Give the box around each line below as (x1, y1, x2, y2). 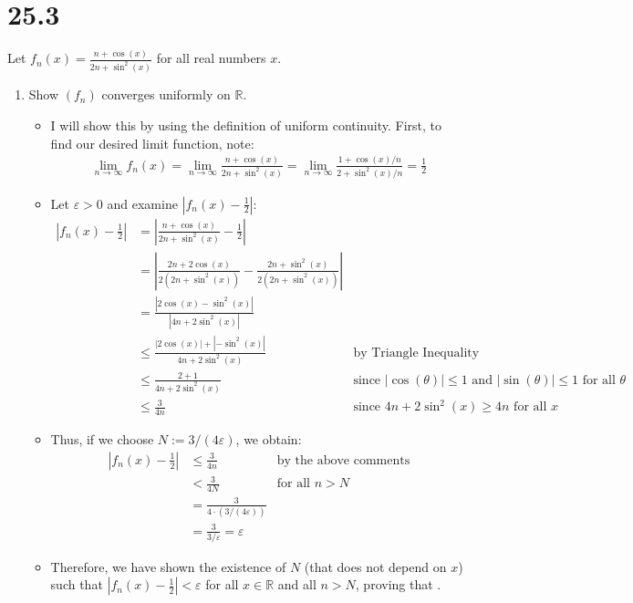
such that (50, 575, 103, 594)
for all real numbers (156, 48, 266, 68)
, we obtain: (235, 430, 302, 449)
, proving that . (355, 575, 441, 594)
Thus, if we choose (50, 430, 154, 449)
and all (277, 575, 316, 594)
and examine (107, 193, 178, 213)
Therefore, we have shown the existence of (50, 556, 286, 576)
